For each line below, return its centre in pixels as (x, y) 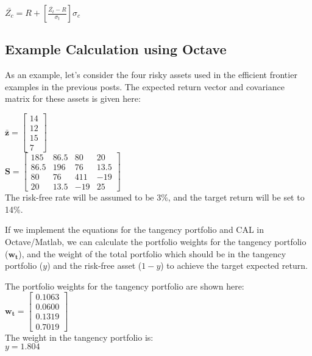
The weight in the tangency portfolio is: (79, 337)
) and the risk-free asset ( (94, 265)
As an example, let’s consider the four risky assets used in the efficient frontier (151, 75)
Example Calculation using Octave (116, 49)
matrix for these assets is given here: (73, 98)
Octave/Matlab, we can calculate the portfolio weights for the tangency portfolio (156, 242)
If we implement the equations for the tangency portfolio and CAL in (135, 230)
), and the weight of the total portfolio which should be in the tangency (152, 253)
